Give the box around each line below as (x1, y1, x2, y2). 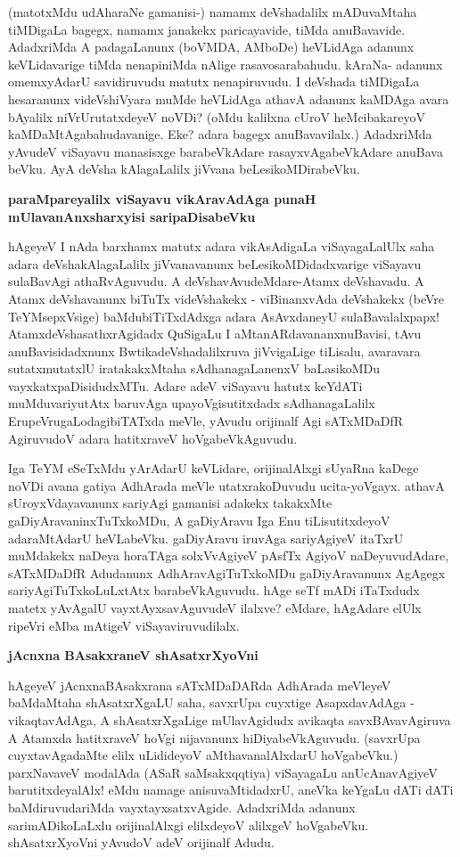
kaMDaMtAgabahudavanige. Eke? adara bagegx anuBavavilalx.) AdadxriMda (8, 125, 432, 143)
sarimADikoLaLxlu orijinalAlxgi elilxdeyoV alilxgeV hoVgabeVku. (8, 815, 369, 834)
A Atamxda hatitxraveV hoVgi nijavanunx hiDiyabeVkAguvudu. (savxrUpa (8, 728, 421, 747)
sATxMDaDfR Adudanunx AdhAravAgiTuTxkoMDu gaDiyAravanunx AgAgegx (8, 563, 446, 582)
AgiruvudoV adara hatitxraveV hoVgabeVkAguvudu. (8, 428, 298, 447)
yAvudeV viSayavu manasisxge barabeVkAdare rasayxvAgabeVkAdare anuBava (8, 142, 443, 160)
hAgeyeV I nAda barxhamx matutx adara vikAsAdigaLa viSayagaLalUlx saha (8, 237, 435, 256)
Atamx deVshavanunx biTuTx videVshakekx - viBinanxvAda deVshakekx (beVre (8, 289, 444, 307)
